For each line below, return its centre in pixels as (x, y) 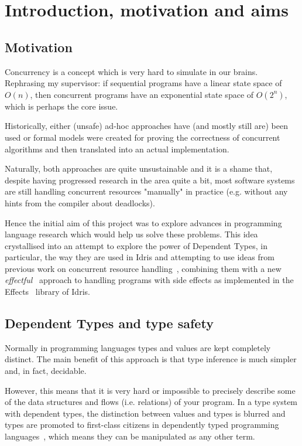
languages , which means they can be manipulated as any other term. (130, 436)
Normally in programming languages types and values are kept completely (138, 347)
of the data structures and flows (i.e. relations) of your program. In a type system (151, 402)
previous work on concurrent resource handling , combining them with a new (143, 268)
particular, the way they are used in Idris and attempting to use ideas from (140, 257)
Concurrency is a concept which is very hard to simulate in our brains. (131, 71)
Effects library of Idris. (47, 292)
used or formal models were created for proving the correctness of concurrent (143, 137)
